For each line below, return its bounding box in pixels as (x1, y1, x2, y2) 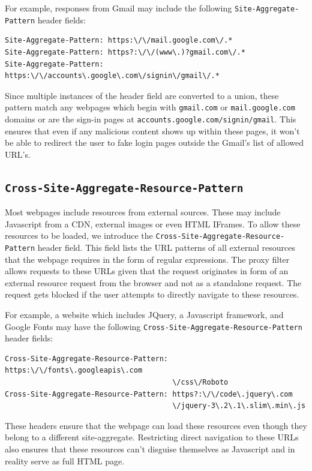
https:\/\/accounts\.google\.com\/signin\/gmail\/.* (5, 71, 220, 80)
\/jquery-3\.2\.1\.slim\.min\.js (172, 401, 306, 410)
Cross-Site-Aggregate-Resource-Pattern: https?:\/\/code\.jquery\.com (5, 389, 293, 398)
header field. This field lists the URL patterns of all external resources (37, 241, 295, 253)
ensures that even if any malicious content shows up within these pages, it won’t (5, 124, 300, 137)
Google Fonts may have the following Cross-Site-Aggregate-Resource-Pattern (5, 320, 302, 332)
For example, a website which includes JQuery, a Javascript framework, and (5, 308, 284, 321)
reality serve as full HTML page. (5, 454, 125, 467)
